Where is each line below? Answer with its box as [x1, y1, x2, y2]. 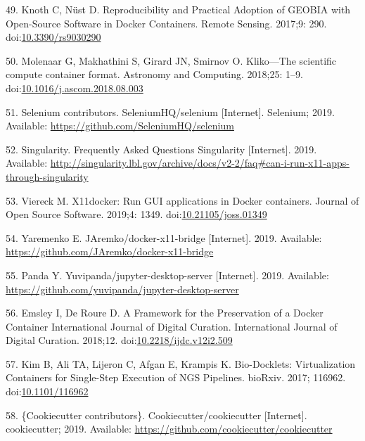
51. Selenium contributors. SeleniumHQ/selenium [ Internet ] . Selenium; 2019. [6, 104, 335, 119]
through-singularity [6, 169, 89, 184]
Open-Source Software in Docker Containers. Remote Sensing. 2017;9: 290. [6, 15, 327, 30]
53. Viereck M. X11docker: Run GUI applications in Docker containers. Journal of [6, 193, 359, 207]
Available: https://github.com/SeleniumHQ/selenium [6, 118, 234, 133]
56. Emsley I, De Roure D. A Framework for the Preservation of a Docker [6, 305, 324, 320]
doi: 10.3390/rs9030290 [6, 30, 101, 44]
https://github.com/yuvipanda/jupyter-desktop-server [6, 281, 239, 296]
